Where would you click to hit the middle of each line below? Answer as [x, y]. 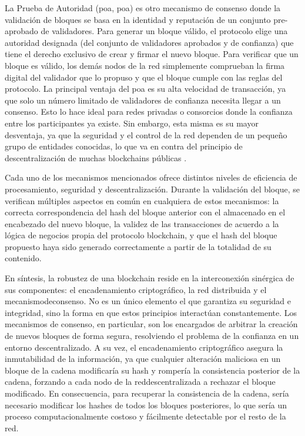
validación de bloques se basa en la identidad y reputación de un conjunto [138, 19]
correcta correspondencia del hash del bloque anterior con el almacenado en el [145, 212]
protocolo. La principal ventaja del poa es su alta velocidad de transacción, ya [145, 89]
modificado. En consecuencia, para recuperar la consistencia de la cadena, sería [147, 393]
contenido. [23, 258]
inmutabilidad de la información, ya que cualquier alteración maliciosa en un [143, 359]
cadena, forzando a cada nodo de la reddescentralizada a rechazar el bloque [140, 382]
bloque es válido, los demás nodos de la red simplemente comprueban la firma [145, 65]
